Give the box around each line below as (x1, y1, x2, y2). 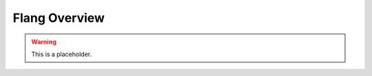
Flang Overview (12, 10, 105, 25)
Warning (31, 38, 56, 46)
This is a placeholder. (31, 50, 92, 58)
